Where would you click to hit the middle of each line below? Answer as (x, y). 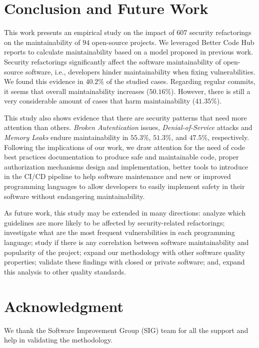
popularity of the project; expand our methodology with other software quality (125, 252)
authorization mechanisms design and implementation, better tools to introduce (126, 166)
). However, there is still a (211, 91)
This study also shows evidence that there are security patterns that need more (125, 117)
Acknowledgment (64, 306)
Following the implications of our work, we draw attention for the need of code (124, 147)
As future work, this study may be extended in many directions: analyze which (125, 213)
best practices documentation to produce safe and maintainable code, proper (121, 157)
